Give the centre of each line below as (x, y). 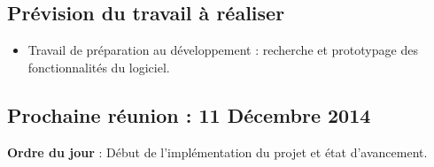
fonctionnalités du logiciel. (99, 67)
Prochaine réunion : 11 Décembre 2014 (189, 114)
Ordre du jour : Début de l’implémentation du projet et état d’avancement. (217, 152)
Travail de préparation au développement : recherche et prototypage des (223, 50)
